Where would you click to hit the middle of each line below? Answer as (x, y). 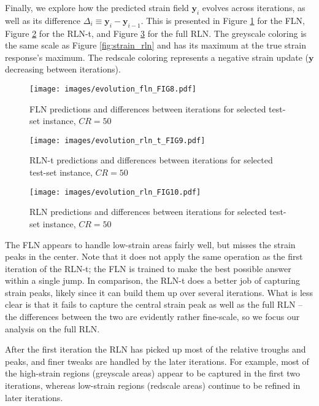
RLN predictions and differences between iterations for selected (148, 212)
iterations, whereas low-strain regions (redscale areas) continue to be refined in (153, 385)
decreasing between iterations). (63, 69)
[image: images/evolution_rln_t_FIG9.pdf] (117, 140)
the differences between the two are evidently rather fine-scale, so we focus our (152, 317)
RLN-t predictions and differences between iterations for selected (151, 160)
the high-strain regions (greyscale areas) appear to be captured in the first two (152, 373)
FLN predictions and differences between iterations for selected (148, 108)
